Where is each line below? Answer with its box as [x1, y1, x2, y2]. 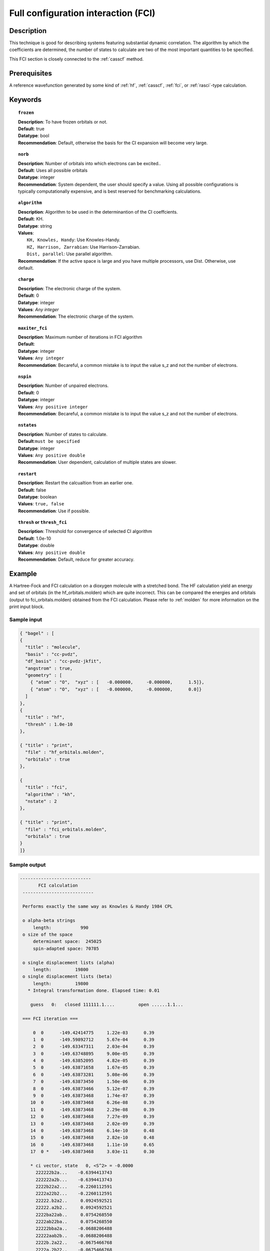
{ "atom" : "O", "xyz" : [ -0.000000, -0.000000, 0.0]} [30, 686, 202, 692]
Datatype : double [18, 542, 54, 548]
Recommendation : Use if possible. [18, 508, 90, 514]
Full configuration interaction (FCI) [9, 8, 155, 19]
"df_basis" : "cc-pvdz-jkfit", [25, 659, 102, 664]
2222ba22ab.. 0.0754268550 [35, 1211, 112, 1217]
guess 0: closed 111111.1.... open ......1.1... [30, 1001, 183, 1007]
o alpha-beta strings [22, 918, 75, 923]
